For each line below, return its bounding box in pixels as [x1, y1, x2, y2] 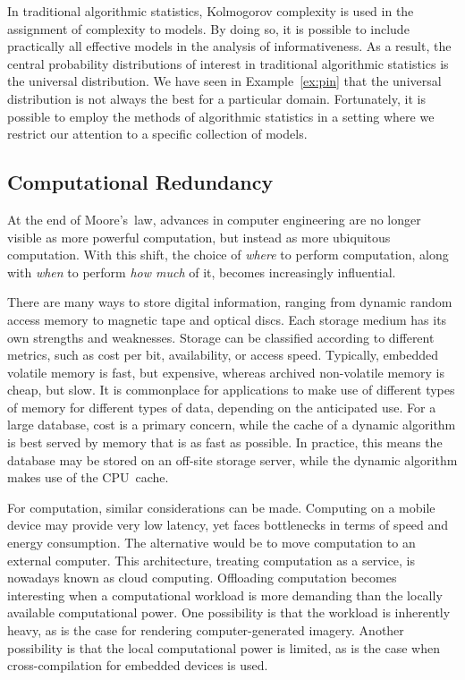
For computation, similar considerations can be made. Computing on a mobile [7, 497, 435, 516]
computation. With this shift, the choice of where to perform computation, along [7, 245, 449, 264]
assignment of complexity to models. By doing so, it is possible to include [7, 19, 410, 38]
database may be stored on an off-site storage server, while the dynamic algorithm [7, 450, 458, 469]
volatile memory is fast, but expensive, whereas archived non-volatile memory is [7, 362, 444, 381]
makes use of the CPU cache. [7, 468, 169, 487]
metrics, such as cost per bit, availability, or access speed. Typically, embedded [7, 345, 439, 364]
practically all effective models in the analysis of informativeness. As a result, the [7, 37, 452, 55]
